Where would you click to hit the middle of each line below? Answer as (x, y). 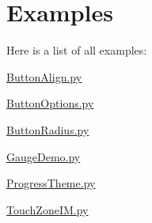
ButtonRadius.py (48, 129)
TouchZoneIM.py (47, 209)
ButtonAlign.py (44, 76)
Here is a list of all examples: (77, 50)
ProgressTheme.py (51, 183)
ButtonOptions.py (50, 103)
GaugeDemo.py (44, 156)
